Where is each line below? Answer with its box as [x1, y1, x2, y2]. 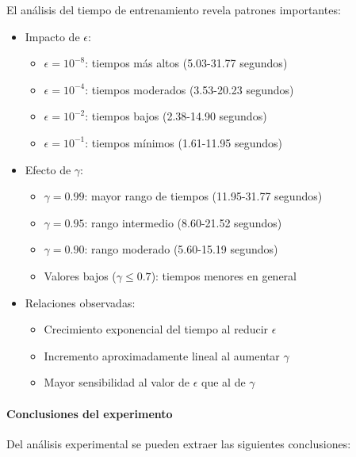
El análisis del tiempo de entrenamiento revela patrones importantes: [6, 2, 341, 17]
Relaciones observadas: [25, 294, 136, 310]
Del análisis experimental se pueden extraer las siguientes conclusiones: [6, 435, 351, 451]
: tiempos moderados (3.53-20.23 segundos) [85, 81, 294, 97]
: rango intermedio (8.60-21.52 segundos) [84, 214, 282, 230]
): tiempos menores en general [151, 267, 297, 284]
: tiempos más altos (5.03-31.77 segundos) [85, 55, 288, 71]
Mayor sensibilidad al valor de [44, 374, 190, 390]
